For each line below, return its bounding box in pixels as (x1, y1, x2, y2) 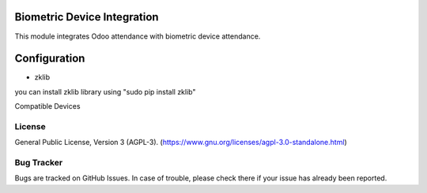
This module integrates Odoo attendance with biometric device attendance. (14, 32, 261, 41)
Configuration (14, 52, 85, 65)
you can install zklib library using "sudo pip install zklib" (14, 87, 196, 96)
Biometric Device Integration (14, 10, 159, 24)
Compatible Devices (14, 102, 81, 111)
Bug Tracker (14, 158, 63, 169)
